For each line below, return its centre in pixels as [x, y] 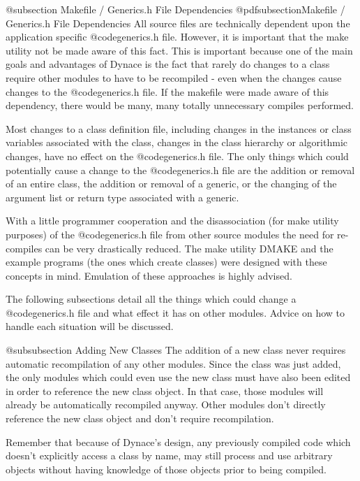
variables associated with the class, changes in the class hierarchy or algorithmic [177, 142]
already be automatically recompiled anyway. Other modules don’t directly [166, 404]
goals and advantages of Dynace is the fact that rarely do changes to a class [168, 64]
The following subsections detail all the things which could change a [151, 299]
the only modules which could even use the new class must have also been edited [178, 377]
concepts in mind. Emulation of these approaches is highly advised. [149, 275]
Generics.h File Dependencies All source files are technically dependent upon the [178, 23]
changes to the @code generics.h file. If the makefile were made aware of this [167, 91]
